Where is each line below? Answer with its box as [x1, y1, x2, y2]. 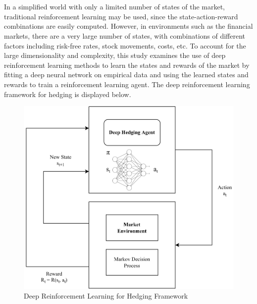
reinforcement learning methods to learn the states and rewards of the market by [4, 59, 250, 70]
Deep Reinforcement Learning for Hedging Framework [24, 291, 188, 301]
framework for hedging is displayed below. [4, 89, 131, 99]
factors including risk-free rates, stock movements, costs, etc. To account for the [4, 40, 246, 51]
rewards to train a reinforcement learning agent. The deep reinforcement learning [4, 79, 250, 89]
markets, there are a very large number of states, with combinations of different [4, 30, 246, 41]
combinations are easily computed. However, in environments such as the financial [4, 21, 253, 31]
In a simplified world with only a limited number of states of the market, [4, 1, 225, 12]
